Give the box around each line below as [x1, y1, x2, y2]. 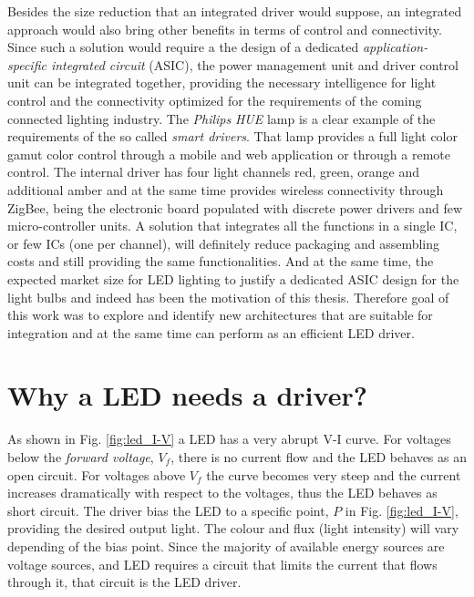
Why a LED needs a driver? [7, 376, 367, 414]
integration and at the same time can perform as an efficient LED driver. [7, 323, 415, 342]
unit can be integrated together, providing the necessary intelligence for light [7, 73, 437, 92]
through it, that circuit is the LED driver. [7, 572, 242, 592]
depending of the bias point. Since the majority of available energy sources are [7, 536, 445, 555]
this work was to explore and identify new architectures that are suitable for [7, 305, 433, 324]
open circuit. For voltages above [7, 465, 186, 484]
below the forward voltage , [7, 448, 154, 466]
